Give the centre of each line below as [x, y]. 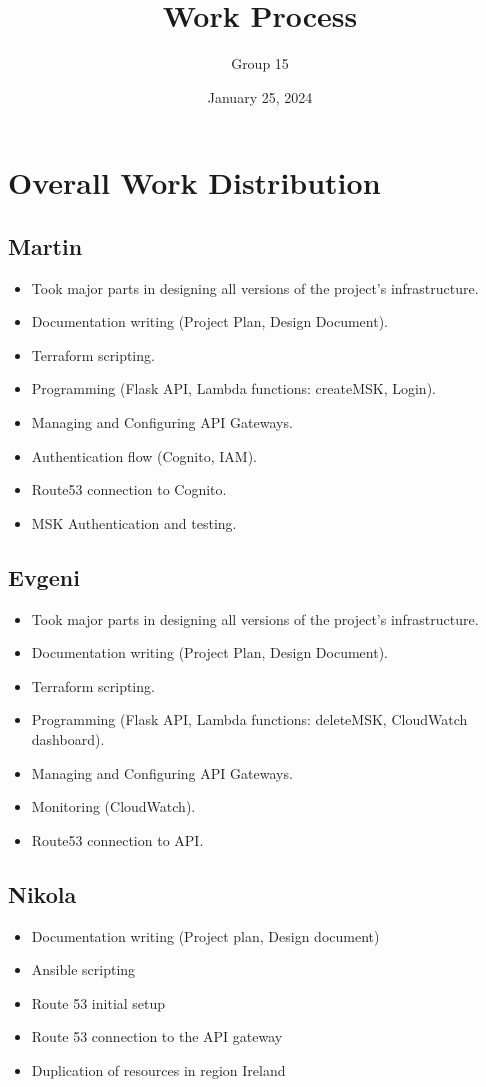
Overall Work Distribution [194, 182]
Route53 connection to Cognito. [129, 489]
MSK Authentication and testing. [134, 522]
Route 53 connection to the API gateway [157, 1036]
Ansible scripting [83, 969]
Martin [45, 245]
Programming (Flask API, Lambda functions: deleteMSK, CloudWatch [249, 719]
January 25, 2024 [260, 96]
